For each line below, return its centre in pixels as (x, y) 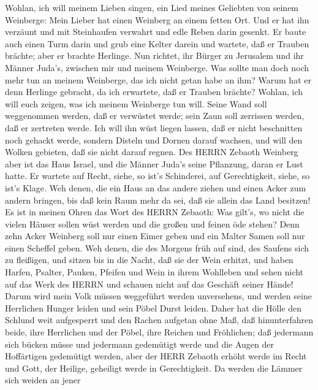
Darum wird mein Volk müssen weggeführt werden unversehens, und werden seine (158, 296)
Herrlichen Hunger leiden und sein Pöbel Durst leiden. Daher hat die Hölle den (153, 308)
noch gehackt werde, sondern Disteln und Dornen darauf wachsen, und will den (154, 140)
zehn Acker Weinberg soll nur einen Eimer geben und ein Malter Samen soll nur (155, 236)
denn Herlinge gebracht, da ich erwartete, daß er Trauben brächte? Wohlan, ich (154, 92)
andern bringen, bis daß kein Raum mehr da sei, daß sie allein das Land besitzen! (158, 200)
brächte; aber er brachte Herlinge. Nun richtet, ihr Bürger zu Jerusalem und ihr (154, 55)
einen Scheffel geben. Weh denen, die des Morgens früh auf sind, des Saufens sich (157, 247)
